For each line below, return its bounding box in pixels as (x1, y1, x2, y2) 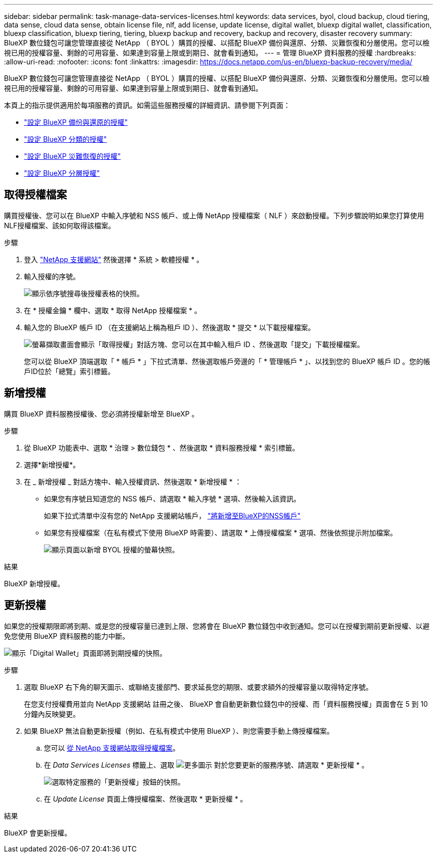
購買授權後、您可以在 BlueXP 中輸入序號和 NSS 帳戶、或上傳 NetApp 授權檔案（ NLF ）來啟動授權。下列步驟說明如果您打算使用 (4, 211, 424, 220)
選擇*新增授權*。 (24, 460, 80, 469)
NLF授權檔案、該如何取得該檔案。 (4, 221, 115, 230)
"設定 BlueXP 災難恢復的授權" (24, 152, 121, 160)
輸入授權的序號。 (24, 272, 80, 281)
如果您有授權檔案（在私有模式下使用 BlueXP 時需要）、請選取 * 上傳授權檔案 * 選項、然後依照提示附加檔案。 (44, 528, 397, 537)
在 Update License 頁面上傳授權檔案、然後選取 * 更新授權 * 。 (44, 794, 247, 803)
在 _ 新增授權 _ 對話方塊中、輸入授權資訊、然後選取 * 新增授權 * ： (24, 477, 242, 486)
